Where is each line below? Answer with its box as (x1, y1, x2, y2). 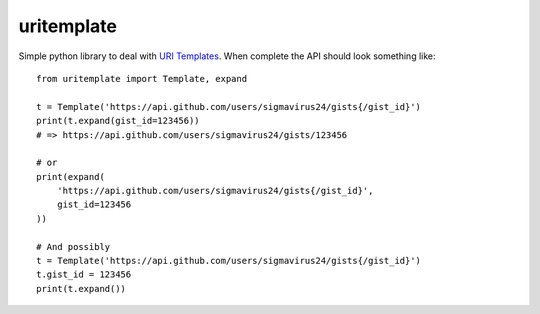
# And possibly (36, 241, 111, 252)
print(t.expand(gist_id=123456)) (36, 115, 200, 127)
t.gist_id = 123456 (36, 269, 132, 280)
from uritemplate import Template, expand (36, 73, 248, 84)
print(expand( (36, 171, 105, 182)
